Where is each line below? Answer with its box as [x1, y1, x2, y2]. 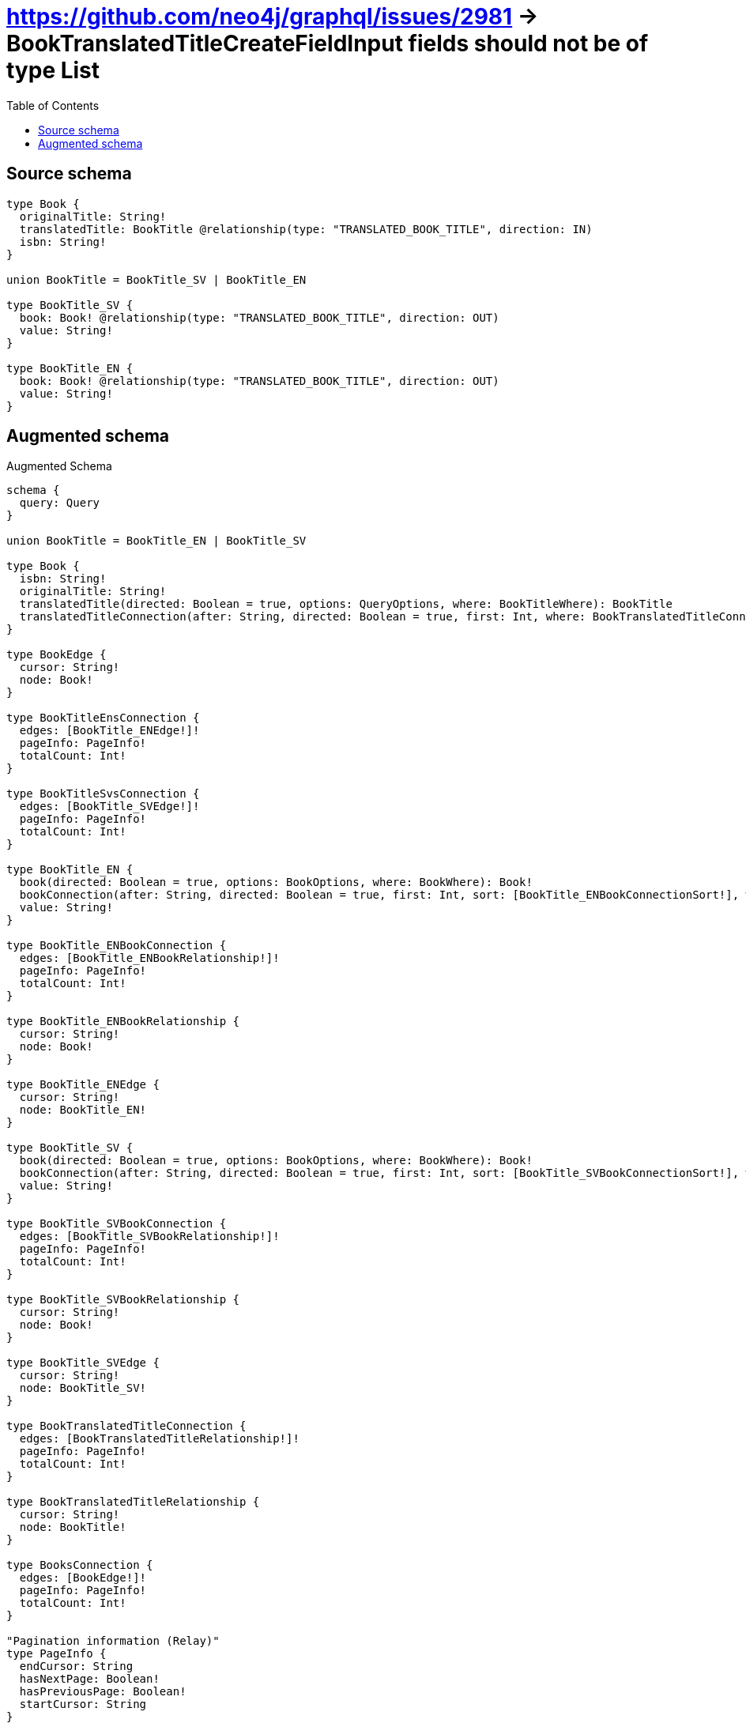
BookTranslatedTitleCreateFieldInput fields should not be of [6, 30, 649, 57]
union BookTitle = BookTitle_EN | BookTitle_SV [6, 534, 307, 548]
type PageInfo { [6, 1647, 107, 1661]
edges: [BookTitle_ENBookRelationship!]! [19, 952, 280, 965]
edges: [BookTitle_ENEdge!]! [19, 724, 200, 737]
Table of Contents [6, 98, 100, 112]
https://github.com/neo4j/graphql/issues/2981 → [6, 3, 539, 30]
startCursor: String [19, 1698, 147, 1711]
